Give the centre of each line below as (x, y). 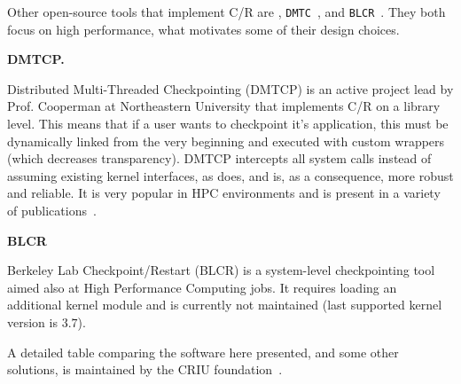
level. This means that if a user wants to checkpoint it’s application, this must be (228, 124)
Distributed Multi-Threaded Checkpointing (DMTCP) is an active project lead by (230, 88)
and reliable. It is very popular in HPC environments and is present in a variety (224, 193)
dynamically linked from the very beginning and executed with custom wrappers (226, 141)
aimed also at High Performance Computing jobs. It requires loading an (202, 287)
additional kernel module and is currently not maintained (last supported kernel (225, 305)
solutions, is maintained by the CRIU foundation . (145, 369)
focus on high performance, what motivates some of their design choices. (203, 29)
